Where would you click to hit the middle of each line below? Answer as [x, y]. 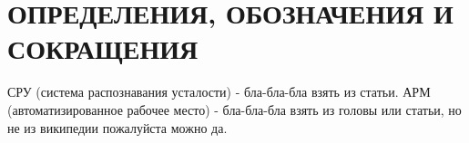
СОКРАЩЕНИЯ [103, 48]
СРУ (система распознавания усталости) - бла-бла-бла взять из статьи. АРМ [219, 92]
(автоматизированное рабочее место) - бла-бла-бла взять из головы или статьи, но [234, 109]
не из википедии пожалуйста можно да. [117, 127]
